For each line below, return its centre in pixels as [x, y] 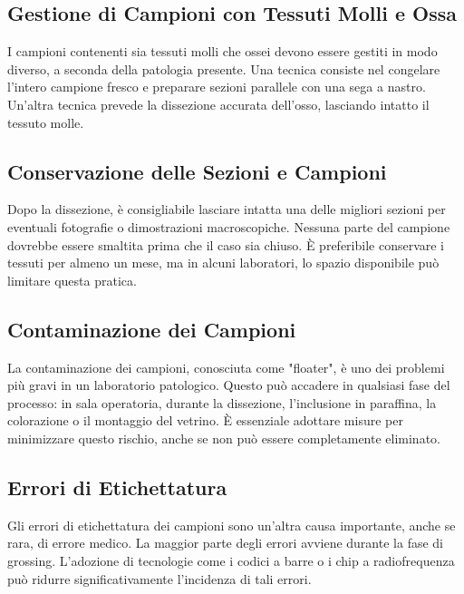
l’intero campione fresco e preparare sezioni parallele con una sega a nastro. [217, 87]
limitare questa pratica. [72, 280]
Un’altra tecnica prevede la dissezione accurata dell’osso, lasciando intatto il [218, 104]
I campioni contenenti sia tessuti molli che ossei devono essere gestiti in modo [222, 51]
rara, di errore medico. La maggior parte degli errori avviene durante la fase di [225, 543]
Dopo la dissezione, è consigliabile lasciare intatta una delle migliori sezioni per [227, 209]
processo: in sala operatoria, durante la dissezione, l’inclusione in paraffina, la [222, 402]
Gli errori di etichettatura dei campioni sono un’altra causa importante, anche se [232, 525]
